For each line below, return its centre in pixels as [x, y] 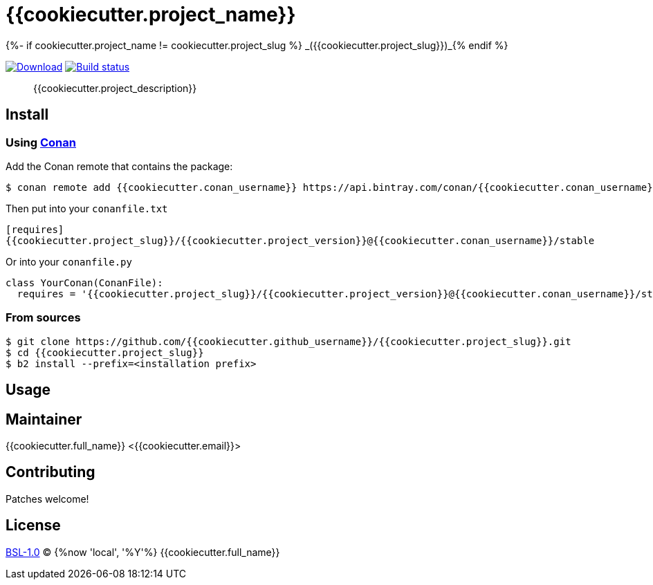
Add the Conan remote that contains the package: [119, 166]
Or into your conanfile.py [69, 261]
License [33, 526]
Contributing [50, 472]
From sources [43, 318]
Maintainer [44, 419]
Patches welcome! [47, 499]
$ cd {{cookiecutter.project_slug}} [105, 352]
